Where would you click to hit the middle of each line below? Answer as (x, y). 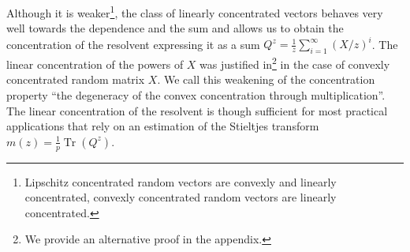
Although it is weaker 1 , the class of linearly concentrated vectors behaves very (195, 11)
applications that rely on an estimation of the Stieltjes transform (163, 126)
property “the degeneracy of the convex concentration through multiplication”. (196, 94)
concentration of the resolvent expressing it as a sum (133, 44)
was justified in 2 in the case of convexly (295, 63)
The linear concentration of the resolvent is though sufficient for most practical (197, 110)
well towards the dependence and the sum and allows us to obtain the (175, 28)
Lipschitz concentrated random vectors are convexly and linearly (181, 181)
